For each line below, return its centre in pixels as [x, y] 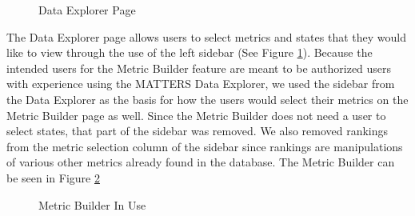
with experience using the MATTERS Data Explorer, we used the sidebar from [201, 84]
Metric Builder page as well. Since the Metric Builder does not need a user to [196, 115]
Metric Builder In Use [92, 204]
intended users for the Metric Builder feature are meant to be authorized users [199, 68]
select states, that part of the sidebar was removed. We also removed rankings [198, 131]
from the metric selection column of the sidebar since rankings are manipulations [205, 146]
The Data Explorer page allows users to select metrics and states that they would [206, 36]
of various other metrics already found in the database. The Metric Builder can [201, 162]
